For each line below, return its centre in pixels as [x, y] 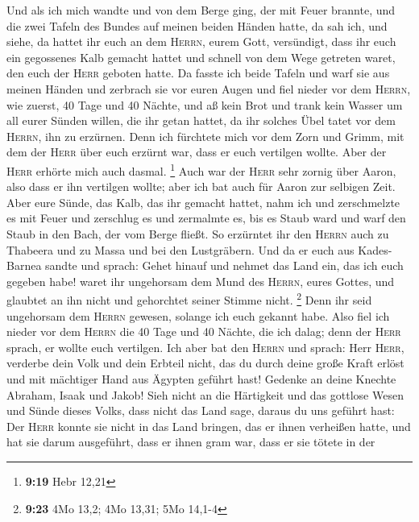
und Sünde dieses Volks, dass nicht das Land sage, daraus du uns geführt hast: [201, 410]
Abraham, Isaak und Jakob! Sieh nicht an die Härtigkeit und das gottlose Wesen [205, 394]
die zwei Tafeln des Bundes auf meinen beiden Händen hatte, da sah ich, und [197, 25]
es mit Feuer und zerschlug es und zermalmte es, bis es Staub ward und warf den [206, 218]
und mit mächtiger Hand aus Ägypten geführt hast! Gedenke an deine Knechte [201, 378]
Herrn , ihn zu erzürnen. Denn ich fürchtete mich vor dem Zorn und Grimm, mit [205, 136]
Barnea [24, 265]
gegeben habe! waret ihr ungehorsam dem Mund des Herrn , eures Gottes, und [201, 281]
